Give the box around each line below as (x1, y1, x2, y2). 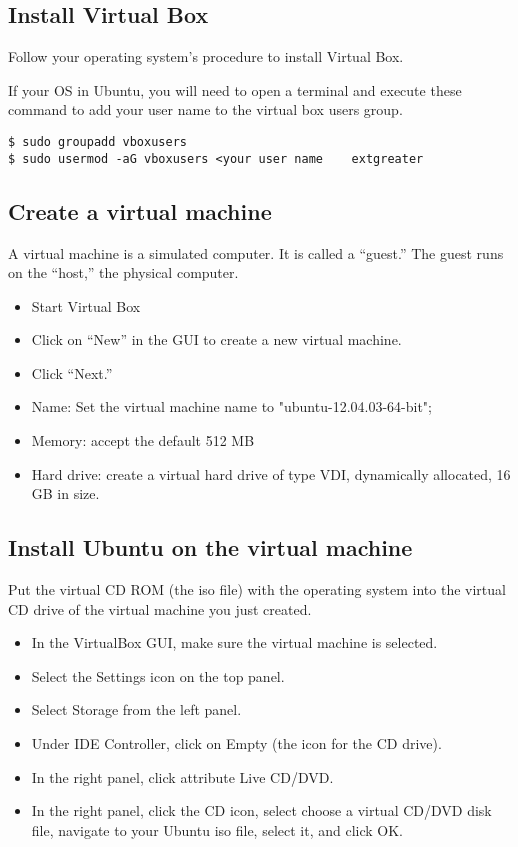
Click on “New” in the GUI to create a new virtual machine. (31, 329, 402, 350)
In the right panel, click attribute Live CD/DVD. (31, 766, 334, 787)
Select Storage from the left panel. (31, 699, 242, 720)
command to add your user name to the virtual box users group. (8, 99, 403, 120)
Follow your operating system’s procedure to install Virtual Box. (8, 46, 404, 67)
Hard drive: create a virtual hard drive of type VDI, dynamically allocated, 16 (31, 463, 511, 484)
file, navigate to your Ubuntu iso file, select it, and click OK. (31, 819, 403, 840)
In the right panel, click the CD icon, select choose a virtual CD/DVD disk (31, 800, 492, 821)
